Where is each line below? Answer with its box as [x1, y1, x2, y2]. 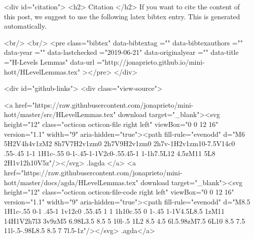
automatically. [4, 21, 47, 31]
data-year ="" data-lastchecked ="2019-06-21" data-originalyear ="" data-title [4, 47, 239, 57]
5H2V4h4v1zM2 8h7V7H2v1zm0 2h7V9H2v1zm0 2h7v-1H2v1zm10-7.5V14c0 [4, 138, 235, 149]
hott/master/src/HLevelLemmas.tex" [4, 109, 116, 119]
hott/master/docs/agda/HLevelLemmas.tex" [4, 177, 139, 187]
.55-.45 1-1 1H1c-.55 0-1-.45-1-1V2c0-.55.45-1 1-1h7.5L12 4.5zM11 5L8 [4, 148, 216, 158]
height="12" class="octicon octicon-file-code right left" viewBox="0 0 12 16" [4, 187, 234, 197]
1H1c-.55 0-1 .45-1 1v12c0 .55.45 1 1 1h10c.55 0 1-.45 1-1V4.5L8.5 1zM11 [4, 206, 225, 216]
